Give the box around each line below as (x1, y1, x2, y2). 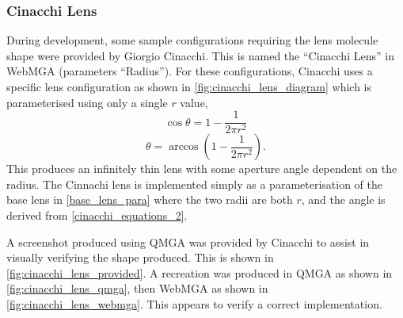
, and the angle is (301, 191, 386, 208)
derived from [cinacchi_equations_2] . (6, 207, 188, 224)
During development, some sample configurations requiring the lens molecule (6, 32, 378, 48)
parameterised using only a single (6, 94, 168, 110)
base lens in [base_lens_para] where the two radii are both (6, 191, 293, 208)
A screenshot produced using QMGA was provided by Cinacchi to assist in (6, 233, 370, 250)
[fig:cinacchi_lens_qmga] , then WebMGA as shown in (6, 280, 268, 297)
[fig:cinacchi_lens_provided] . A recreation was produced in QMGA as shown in (6, 264, 393, 281)
